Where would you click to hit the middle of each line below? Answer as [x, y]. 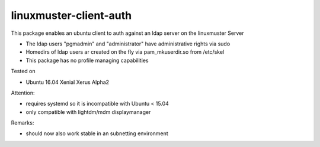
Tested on [23, 71]
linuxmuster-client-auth [71, 15]
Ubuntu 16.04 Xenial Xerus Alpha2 [68, 82]
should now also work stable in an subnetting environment [97, 133]
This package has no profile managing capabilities [87, 60]
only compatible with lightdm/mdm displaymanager [88, 112]
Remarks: [23, 123]
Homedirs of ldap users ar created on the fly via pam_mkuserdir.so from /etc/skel [125, 52]
